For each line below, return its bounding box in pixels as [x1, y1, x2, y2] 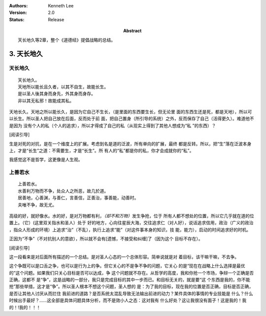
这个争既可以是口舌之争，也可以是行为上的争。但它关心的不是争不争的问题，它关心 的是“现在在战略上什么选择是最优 [9, 263, 246, 269]
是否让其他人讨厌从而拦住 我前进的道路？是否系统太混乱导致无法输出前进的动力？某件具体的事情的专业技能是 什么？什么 [9, 290, 253, 296]
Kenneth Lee [48, 3, 74, 8]
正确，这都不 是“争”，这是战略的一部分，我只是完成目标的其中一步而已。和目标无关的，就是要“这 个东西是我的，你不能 [9, 277, 251, 283]
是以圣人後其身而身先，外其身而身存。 [18, 91, 96, 97]
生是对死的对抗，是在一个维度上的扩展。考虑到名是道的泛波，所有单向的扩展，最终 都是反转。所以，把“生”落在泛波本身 [9, 140, 252, 146]
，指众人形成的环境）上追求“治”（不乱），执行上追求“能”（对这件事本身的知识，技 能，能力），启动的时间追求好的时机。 [9, 227, 251, 233]
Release [48, 16, 65, 22]
